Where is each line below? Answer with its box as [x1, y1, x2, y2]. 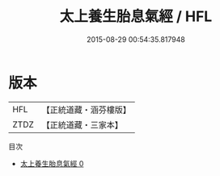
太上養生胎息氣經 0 [19, 158, 84, 168]
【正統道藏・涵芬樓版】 [41, 104, 132, 115]
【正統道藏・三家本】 [41, 119, 124, 130]
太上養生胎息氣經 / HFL [59, 7, 213, 26]
